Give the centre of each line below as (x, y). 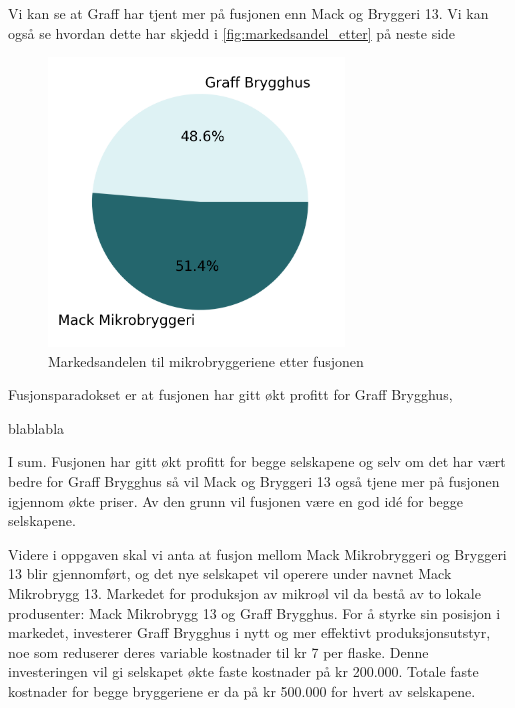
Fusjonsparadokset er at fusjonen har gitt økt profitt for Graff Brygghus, (230, 394)
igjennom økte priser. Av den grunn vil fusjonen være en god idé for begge (235, 500)
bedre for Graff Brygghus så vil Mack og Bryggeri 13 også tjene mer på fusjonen (254, 480)
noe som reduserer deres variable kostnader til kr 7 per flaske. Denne (218, 651)
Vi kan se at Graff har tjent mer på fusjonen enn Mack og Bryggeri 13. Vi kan (248, 13)
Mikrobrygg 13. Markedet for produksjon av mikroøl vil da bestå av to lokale (244, 592)
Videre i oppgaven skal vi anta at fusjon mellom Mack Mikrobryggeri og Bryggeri (257, 553)
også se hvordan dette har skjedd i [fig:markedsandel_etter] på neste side (232, 32)
